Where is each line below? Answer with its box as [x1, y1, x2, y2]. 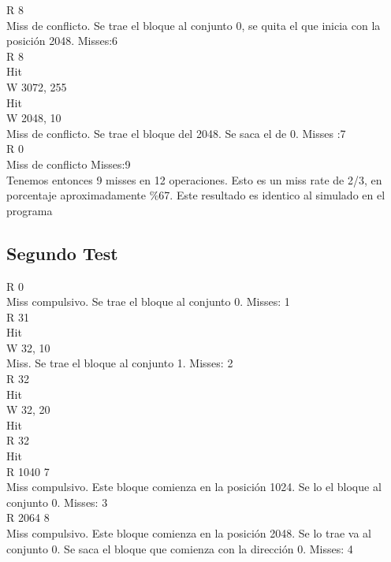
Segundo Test [6, 240, 118, 265]
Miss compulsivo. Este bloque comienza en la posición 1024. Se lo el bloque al [6, 478, 382, 495]
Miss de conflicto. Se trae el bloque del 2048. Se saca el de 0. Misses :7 [6, 125, 346, 141]
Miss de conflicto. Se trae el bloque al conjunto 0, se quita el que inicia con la [6, 17, 381, 33]
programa [6, 202, 53, 218]
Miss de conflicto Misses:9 [6, 155, 131, 172]
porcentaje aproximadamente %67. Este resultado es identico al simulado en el [6, 187, 385, 203]
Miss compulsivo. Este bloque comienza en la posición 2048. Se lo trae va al [6, 525, 371, 542]
